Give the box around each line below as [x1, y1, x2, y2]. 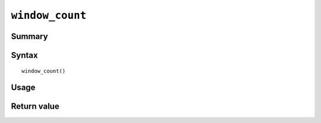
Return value [11, 101, 59, 112]
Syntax [11, 50, 38, 60]
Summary [11, 31, 48, 41]
